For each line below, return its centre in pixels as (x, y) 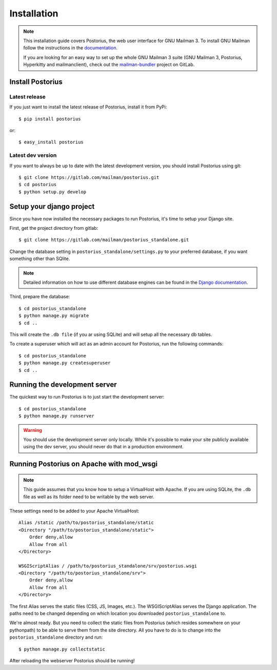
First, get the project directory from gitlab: (54, 228)
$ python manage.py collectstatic (62, 649)
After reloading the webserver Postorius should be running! (72, 660)
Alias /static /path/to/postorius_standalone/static (86, 523)
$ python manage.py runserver (57, 416)
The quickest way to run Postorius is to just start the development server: (87, 397)
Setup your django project (52, 206)
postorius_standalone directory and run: (56, 637)
